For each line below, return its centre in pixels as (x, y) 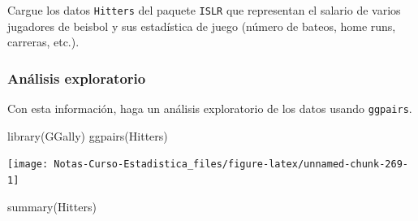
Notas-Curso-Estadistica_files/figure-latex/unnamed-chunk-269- (231, 165)
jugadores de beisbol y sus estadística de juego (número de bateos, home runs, (202, 26)
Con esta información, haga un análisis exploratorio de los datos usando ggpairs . (210, 108)
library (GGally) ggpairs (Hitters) (88, 135)
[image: (28, 165)
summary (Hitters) (52, 206)
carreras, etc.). (43, 42)
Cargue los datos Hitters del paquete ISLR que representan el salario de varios (204, 10)
